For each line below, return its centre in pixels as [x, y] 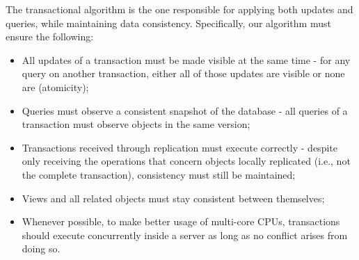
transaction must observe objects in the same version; [136, 124]
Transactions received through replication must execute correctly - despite [179, 147]
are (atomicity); [55, 87]
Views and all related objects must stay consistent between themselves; [173, 198]
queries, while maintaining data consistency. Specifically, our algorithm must [168, 23]
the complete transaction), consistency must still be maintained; [159, 174]
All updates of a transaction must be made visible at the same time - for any [186, 59]
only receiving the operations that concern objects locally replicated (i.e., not [186, 161]
